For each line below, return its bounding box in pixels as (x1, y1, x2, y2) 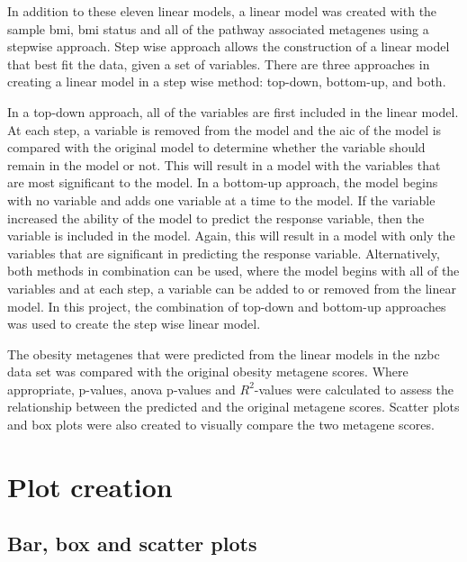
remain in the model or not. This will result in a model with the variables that (7, 155, 441, 174)
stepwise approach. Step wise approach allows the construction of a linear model (7, 37, 450, 56)
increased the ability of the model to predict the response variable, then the (7, 208, 425, 227)
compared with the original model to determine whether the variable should (7, 138, 426, 157)
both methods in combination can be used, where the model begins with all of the (7, 261, 460, 280)
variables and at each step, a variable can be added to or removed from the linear (7, 278, 456, 297)
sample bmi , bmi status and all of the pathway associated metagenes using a (7, 19, 429, 38)
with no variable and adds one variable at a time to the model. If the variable (7, 190, 436, 209)
